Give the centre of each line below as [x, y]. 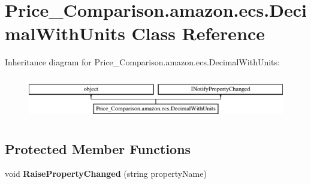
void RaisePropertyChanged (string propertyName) [106, 174]
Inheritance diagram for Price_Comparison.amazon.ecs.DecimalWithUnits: [142, 62]
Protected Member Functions [98, 148]
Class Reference [198, 33]
